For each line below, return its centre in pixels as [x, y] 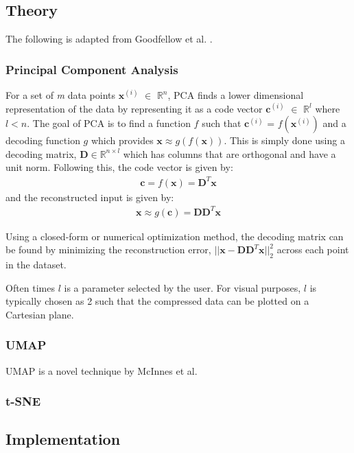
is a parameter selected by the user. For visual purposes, [182, 287]
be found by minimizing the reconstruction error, [108, 249]
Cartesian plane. [40, 314]
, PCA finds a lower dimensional [236, 95]
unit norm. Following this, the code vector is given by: [119, 167]
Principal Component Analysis [92, 69]
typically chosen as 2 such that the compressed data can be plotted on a [157, 301]
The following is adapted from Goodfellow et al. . [109, 39]
